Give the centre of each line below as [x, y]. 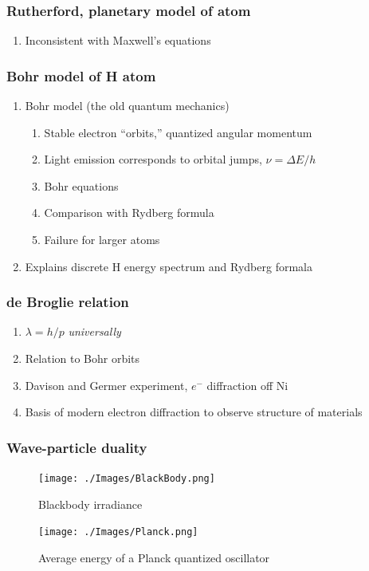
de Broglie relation [68, 302]
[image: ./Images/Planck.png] [118, 532]
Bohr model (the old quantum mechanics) [127, 106]
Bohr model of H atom [81, 75]
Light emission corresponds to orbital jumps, [153, 159]
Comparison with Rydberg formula [129, 213]
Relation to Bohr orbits [82, 358]
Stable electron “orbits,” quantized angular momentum [178, 132]
